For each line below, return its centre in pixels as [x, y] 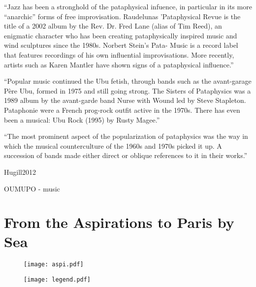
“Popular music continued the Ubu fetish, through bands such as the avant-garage [128, 81]
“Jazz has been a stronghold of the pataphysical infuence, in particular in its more [128, 6]
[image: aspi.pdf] [54, 265]
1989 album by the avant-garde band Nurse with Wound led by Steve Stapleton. [125, 100]
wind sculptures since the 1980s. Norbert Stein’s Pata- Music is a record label [121, 45]
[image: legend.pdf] [57, 280]
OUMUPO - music [32, 188]
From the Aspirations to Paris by [119, 222]
